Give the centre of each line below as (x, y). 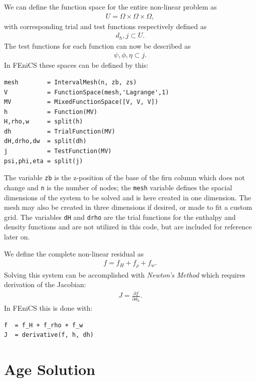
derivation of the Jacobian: (45, 284)
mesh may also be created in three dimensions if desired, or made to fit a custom (128, 207)
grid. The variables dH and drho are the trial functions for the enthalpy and (120, 217)
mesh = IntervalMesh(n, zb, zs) (70, 82)
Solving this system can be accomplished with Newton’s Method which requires (125, 274)
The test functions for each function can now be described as (97, 45)
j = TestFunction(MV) (58, 151)
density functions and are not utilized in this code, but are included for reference (128, 227)
